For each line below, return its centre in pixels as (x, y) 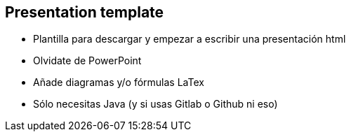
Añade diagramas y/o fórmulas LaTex (119, 82)
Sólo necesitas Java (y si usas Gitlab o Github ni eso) (155, 104)
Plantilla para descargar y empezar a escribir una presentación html (190, 39)
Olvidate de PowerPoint (87, 61)
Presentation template (85, 12)
